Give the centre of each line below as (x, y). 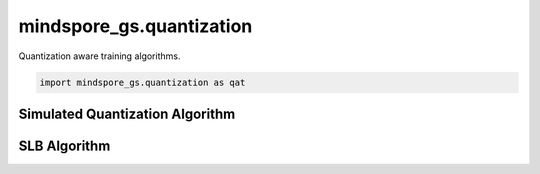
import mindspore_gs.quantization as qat (142, 82)
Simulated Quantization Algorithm (127, 113)
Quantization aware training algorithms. (99, 56)
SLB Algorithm (64, 145)
